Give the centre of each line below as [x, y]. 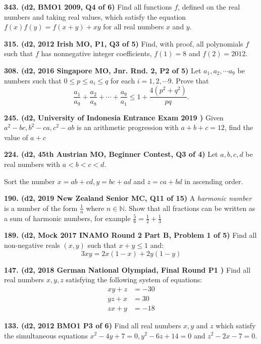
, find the [239, 127]
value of [16, 137]
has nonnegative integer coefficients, [96, 53]
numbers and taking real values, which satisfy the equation [95, 16]
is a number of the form [41, 208]
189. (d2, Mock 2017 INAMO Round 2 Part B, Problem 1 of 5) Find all [130, 235]
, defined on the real [209, 7]
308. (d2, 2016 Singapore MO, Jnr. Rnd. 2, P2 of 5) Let [103, 70]
